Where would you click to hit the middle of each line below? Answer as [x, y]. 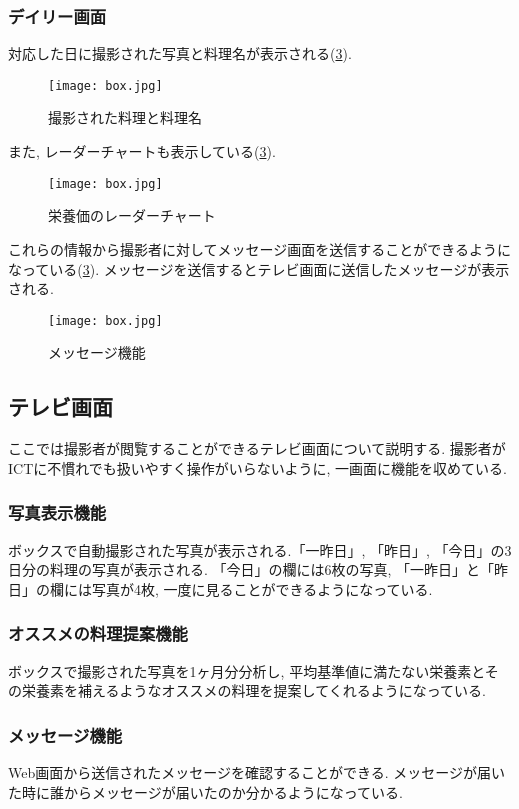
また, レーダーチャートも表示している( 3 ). [142, 151]
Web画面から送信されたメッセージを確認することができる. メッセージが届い [256, 771]
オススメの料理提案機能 [98, 633]
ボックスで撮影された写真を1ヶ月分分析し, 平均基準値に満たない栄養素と [246, 670]
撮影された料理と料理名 [125, 117]
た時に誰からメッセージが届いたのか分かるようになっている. [205, 791]
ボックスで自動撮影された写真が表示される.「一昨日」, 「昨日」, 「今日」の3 [260, 549]
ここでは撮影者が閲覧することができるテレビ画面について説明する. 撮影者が [257, 448]
